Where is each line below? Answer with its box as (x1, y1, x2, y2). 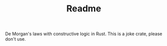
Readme (66, 3, 101, 14)
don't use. (5, 36, 26, 42)
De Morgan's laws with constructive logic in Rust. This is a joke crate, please (5, 31, 163, 37)
